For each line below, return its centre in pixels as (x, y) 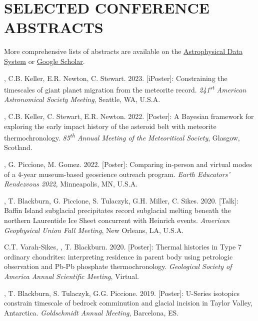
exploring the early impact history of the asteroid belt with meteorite (110, 126)
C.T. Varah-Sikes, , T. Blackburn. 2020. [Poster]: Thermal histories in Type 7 (123, 247)
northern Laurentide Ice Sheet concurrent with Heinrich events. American (117, 220)
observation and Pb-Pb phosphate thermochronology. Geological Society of (118, 266)
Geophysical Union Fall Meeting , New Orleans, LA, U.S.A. (94, 230)
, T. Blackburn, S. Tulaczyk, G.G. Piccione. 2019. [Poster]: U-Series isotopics (122, 293)
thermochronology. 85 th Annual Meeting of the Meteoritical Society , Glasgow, (122, 137)
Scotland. (18, 147)
